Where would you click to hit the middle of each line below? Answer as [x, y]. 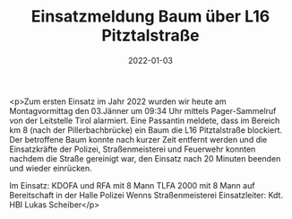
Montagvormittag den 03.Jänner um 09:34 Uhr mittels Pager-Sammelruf [143, 110]
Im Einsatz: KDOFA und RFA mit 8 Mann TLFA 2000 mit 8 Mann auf [132, 185]
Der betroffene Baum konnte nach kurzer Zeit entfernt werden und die [138, 139]
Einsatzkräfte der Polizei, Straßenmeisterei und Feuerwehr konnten [133, 149]
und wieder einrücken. [51, 168]
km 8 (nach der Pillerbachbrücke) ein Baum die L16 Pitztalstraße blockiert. [146, 130]
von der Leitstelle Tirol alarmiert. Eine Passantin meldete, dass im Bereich [145, 120]
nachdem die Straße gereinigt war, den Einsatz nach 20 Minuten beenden [145, 158]
